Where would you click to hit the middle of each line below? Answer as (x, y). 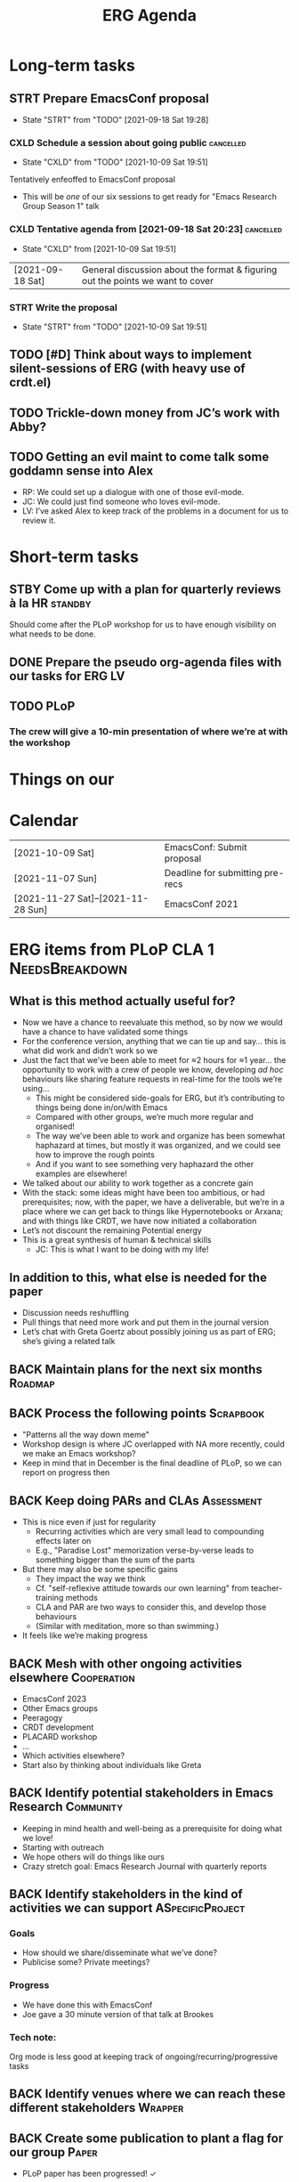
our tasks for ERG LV (67, 676)
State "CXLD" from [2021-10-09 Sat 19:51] (99, 248)
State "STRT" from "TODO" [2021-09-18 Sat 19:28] (115, 120)
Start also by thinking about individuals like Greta (112, 1764)
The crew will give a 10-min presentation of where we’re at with (149, 732)
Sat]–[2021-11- (113, 898)
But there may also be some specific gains (100, 1570)
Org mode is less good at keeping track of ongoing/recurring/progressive (144, 2056)
